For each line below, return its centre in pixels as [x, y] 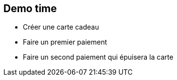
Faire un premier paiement [65, 42]
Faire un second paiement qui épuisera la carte [98, 57]
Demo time [30, 8]
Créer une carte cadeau [61, 27]
